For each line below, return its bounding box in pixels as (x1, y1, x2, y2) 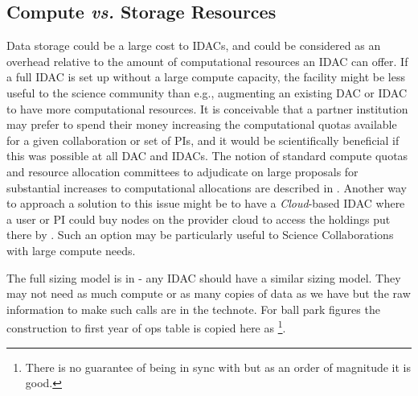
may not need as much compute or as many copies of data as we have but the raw (6, 285, 411, 302)
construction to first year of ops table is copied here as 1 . (6, 317, 286, 336)
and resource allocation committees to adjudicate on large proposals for (6, 163, 359, 179)
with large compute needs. (6, 241, 136, 258)
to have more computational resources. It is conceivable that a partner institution (6, 100, 408, 117)
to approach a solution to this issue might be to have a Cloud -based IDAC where (6, 195, 405, 212)
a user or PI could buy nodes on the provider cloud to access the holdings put (6, 210, 391, 227)
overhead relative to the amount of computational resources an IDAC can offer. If (6, 52, 408, 69)
